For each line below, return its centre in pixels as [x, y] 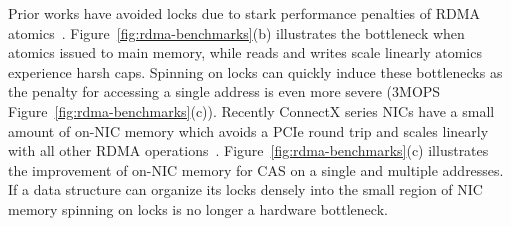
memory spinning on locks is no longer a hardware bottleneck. [198, 208]
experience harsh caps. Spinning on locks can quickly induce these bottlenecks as [255, 71]
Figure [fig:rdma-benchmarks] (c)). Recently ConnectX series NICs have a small [251, 110]
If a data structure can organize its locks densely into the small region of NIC [245, 189]
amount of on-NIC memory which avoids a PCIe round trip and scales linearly [248, 130]
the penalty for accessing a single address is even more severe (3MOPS [224, 91]
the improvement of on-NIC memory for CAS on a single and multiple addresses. [256, 169]
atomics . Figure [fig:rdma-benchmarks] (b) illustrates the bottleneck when [236, 32]
